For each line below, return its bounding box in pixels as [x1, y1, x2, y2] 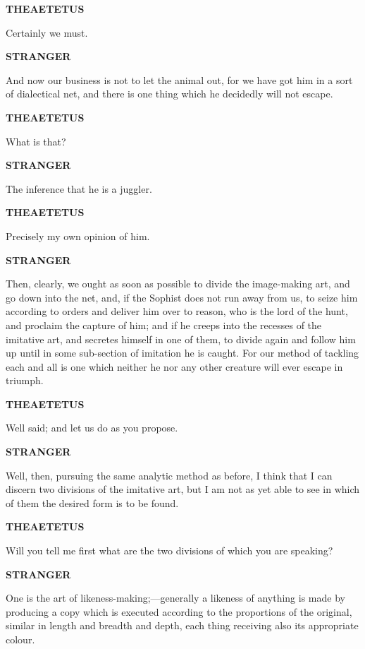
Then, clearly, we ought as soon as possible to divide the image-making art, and [6, 276, 350, 291]
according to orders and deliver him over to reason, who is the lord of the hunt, [6, 304, 348, 318]
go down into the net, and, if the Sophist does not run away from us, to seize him [6, 290, 358, 304]
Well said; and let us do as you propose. [6, 420, 178, 435]
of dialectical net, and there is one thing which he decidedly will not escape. [6, 86, 333, 101]
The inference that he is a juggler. [6, 181, 152, 196]
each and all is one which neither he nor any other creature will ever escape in [6, 359, 343, 374]
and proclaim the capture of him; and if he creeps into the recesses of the [6, 317, 322, 332]
